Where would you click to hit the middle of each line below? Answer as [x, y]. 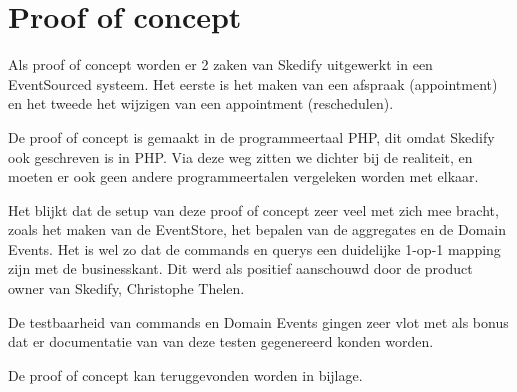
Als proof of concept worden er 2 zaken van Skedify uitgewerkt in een [220, 64]
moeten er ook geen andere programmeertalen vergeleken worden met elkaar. [243, 176]
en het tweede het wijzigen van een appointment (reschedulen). [201, 103]
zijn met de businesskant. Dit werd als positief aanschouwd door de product [240, 268]
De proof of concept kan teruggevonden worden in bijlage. [185, 374]
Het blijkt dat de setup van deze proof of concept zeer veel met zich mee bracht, [253, 209]
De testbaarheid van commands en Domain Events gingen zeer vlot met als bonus [258, 321]
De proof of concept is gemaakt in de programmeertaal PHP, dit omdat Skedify [251, 136]
